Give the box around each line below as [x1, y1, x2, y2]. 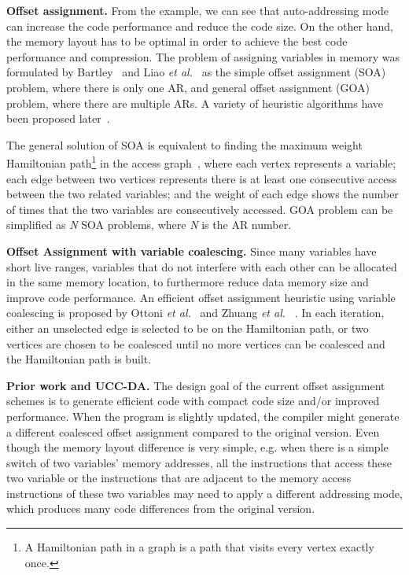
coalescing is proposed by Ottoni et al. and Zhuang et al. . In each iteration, [6, 304, 385, 321]
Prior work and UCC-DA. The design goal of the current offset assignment [6, 377, 385, 393]
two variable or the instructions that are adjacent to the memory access [6, 470, 352, 486]
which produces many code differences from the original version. [6, 500, 315, 517]
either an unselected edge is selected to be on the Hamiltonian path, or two [6, 319, 369, 336]
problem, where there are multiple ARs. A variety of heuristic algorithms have [6, 94, 384, 111]
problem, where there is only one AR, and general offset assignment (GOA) [6, 79, 370, 95]
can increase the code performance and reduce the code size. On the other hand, [6, 17, 393, 34]
